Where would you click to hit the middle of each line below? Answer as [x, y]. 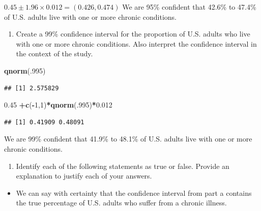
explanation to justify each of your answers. [84, 176]
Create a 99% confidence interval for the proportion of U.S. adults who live [133, 34]
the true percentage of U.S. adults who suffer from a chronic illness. [121, 203]
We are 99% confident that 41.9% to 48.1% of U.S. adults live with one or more [128, 139]
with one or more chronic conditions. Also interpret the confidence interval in [136, 43]
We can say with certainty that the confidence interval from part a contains [134, 192]
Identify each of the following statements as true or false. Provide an [123, 166]
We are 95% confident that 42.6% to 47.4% [189, 7]
